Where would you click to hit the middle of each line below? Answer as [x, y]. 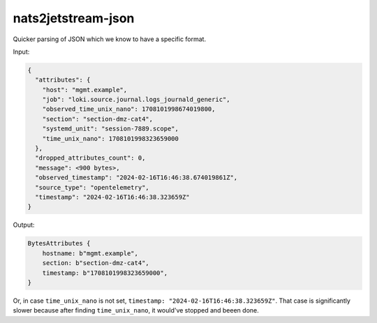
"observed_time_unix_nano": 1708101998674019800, [129, 109]
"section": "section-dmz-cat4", [98, 119]
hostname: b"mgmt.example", [90, 253]
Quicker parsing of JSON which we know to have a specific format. [109, 39]
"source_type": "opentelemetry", [92, 187]
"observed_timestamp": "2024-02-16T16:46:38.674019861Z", [136, 178]
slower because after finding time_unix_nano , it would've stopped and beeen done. [136, 310]
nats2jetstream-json [74, 18]
